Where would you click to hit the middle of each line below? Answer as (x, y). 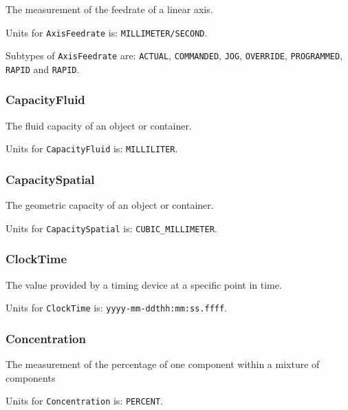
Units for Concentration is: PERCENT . (84, 401)
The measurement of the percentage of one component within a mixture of (163, 364)
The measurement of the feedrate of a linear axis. (109, 9)
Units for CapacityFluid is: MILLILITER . (92, 148)
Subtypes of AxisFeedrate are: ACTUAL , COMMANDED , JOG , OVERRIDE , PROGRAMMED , (174, 55)
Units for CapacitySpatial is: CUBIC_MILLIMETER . (111, 228)
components (31, 377)
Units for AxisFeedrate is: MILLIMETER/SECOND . (107, 32)
